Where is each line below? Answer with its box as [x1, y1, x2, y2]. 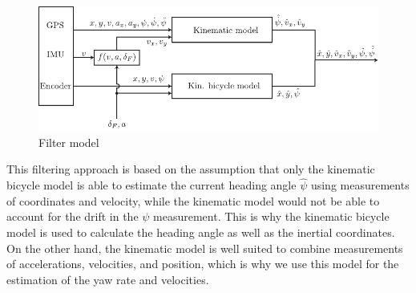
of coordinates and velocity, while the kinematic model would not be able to [6, 192, 380, 209]
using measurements [310, 177, 410, 193]
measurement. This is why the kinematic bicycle [153, 208, 390, 225]
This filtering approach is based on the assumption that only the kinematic [6, 161, 375, 177]
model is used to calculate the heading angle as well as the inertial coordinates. [6, 224, 395, 241]
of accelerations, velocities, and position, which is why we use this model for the [6, 255, 399, 272]
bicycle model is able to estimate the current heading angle [6, 177, 297, 193]
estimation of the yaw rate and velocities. [6, 271, 209, 287]
